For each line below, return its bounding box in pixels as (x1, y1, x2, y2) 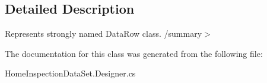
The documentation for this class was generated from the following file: (5, 47, 263, 59)
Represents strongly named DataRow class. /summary (5, 27, 202, 40)
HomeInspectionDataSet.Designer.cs (5, 67, 136, 79)
